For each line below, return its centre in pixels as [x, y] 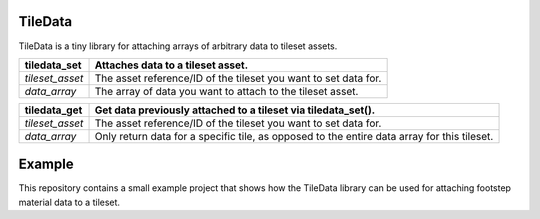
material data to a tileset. [69, 202]
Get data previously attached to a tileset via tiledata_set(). [235, 110]
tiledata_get [53, 110]
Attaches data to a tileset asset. [171, 65]
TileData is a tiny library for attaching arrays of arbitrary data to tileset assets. [178, 46]
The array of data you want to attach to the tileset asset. [226, 91]
